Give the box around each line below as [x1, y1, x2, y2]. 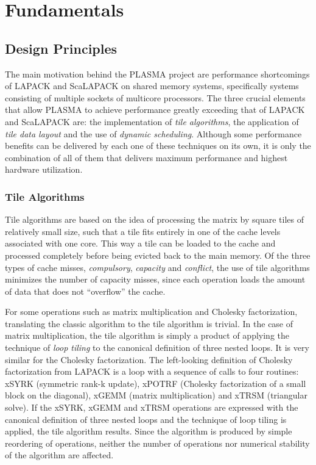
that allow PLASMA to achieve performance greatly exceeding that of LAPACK [5, 103, 305, 116]
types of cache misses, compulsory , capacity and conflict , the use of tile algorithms [5, 261, 310, 273]
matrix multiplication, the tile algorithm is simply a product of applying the [5, 329, 289, 342]
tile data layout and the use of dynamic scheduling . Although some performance [5, 127, 302, 140]
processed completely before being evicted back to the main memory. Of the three [5, 248, 311, 261]
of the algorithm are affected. [5, 449, 114, 461]
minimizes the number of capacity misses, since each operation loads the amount [5, 273, 306, 286]
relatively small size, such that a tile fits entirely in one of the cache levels [5, 225, 281, 237]
